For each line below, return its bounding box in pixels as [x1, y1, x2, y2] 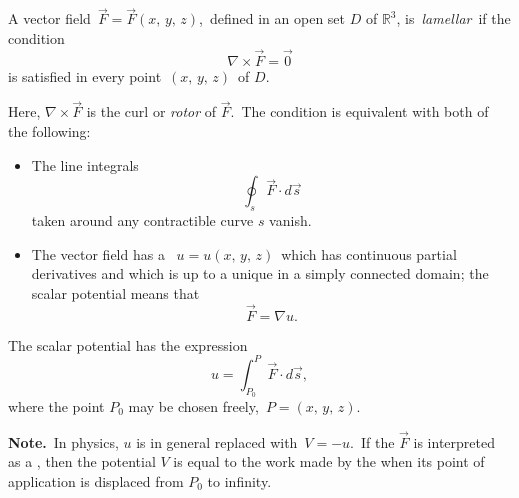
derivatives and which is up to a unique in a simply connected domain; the [31, 263, 489, 284]
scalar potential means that [31, 282, 200, 303]
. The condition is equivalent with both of [230, 101, 489, 122]
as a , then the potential [8, 451, 156, 472]
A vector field [8, 8, 91, 29]
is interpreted [413, 431, 495, 452]
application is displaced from [8, 470, 184, 491]
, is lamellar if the [396, 8, 511, 29]
